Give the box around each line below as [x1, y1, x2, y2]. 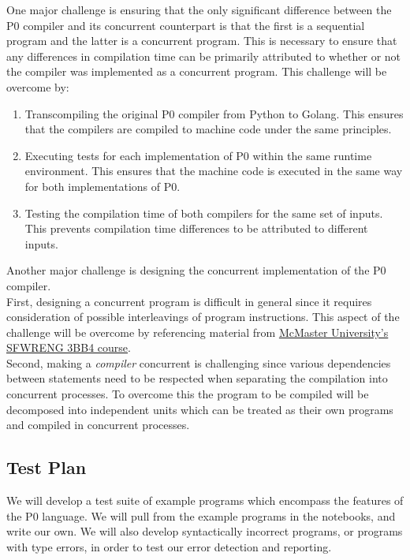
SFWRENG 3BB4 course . [6, 339, 131, 356]
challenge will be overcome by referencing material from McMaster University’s [6, 323, 389, 340]
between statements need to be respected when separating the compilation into [6, 370, 388, 386]
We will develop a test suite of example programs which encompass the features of [6, 492, 404, 509]
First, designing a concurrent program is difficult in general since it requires [6, 293, 372, 309]
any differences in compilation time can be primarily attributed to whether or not [6, 47, 401, 64]
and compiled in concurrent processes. [6, 416, 190, 433]
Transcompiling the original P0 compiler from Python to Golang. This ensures [24, 105, 404, 121]
